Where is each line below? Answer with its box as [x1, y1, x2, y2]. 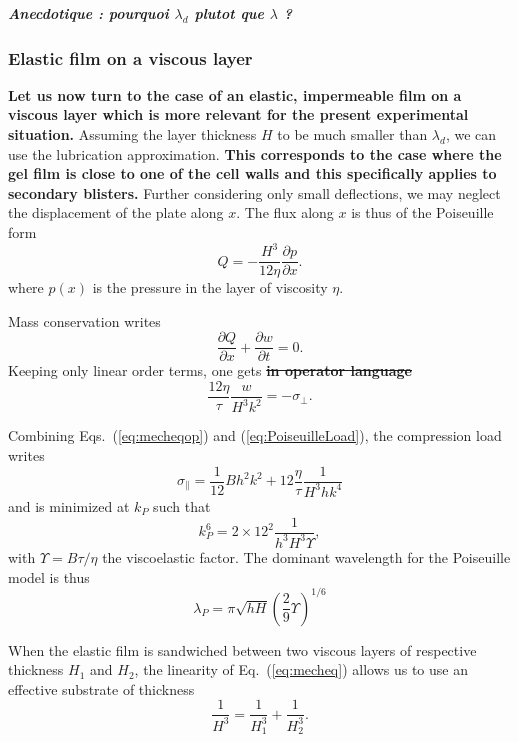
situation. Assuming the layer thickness [8, 124, 257, 144]
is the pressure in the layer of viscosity [92, 277, 328, 298]
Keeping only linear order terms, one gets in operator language [8, 360, 412, 381]
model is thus [8, 566, 90, 587]
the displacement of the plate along [8, 202, 224, 223]
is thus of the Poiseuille [351, 202, 494, 223]
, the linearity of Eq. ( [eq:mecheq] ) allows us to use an [134, 659, 468, 680]
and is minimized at [8, 495, 130, 516]
